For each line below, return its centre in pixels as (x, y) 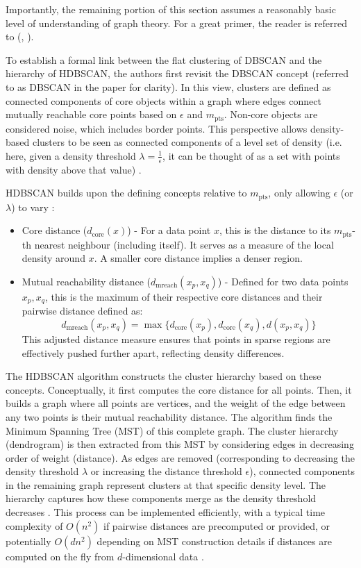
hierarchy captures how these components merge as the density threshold (161, 498)
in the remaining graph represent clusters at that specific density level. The (166, 484)
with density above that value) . (74, 169)
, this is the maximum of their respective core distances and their (184, 296)
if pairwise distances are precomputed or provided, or (217, 525)
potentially (28, 541)
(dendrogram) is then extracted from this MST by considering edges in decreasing (180, 444)
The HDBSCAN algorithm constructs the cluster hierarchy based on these (163, 376)
